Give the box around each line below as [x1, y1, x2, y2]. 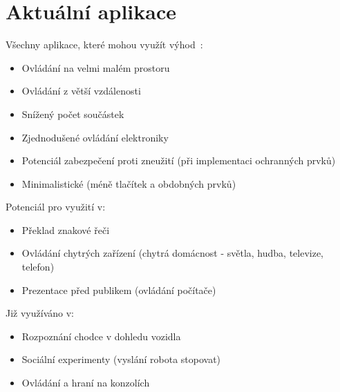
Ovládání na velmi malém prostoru [21, 60, 170, 75]
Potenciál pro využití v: [6, 199, 106, 214]
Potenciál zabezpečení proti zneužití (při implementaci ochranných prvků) [21, 153, 336, 168]
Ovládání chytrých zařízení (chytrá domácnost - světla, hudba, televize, [21, 246, 324, 260]
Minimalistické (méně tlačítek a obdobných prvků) [21, 176, 236, 190]
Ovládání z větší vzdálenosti [21, 84, 141, 98]
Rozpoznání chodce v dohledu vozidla [21, 329, 181, 343]
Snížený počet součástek [21, 106, 124, 121]
